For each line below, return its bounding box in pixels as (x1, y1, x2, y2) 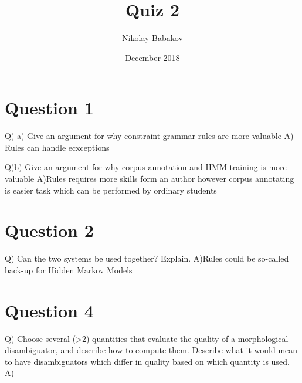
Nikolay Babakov (122, 32, 183, 44)
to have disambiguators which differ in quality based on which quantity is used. (5, 355, 290, 367)
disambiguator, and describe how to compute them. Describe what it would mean (5, 344, 298, 356)
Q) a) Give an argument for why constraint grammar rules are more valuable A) (5, 130, 294, 142)
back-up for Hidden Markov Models (5, 263, 133, 276)
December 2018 (125, 51, 180, 63)
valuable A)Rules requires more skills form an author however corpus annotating (5, 172, 294, 185)
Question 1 (5, 96, 94, 120)
